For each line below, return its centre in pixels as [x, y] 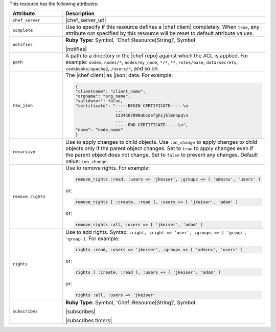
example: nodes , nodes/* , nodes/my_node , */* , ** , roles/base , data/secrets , [152, 62]
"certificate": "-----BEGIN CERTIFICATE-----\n [132, 106]
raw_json [23, 105]
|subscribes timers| [89, 320]
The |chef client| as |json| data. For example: [119, 75]
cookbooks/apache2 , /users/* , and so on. [112, 69]
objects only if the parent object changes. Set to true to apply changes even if [159, 148]
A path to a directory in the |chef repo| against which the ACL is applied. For [157, 56]
